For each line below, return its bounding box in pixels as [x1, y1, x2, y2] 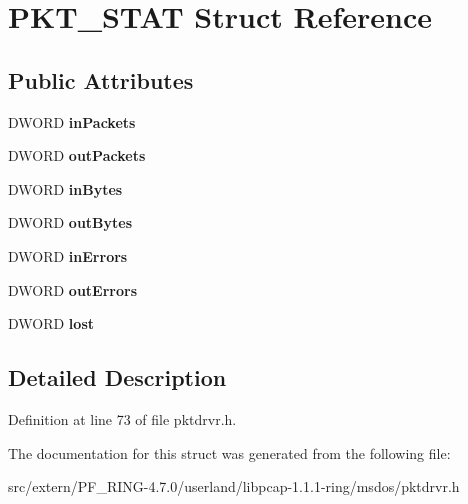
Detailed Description [8, 362, 227, 393]
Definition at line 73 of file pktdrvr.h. [8, 408, 237, 429]
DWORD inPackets [8, 111, 136, 132]
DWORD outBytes [8, 212, 133, 233]
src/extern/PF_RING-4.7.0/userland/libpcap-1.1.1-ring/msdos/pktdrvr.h [8, 476, 460, 497]
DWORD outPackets [8, 145, 146, 166]
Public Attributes [8, 64, 194, 95]
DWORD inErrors [8, 245, 128, 266]
